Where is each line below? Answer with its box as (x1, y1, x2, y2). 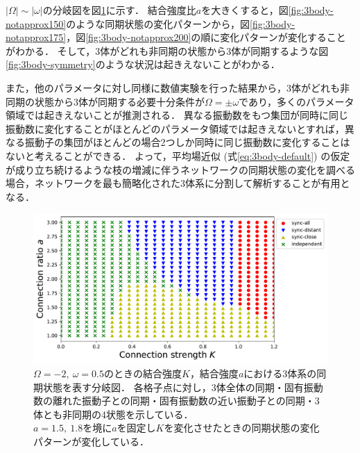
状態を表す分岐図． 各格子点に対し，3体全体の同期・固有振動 (42, 379, 323, 394)
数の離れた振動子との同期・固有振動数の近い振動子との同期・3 (33, 393, 320, 408)
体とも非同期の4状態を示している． (33, 406, 194, 421)
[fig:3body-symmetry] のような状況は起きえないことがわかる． (6, 57, 280, 72)
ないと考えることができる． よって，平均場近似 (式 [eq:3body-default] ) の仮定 (6, 148, 350, 163)
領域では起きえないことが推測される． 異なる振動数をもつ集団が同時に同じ (6, 108, 349, 122)
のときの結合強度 (103, 366, 182, 381)
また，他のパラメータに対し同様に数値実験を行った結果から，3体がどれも (6, 80, 340, 94)
